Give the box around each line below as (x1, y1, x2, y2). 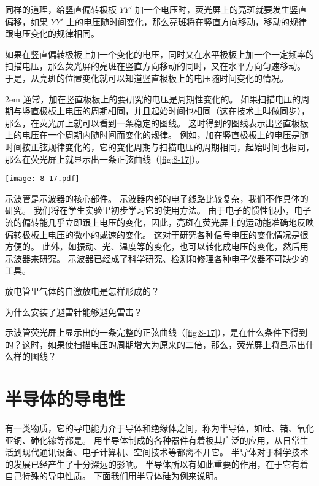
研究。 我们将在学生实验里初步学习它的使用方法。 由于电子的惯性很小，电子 (5, 204, 312, 217)
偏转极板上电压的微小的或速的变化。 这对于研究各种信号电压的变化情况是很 (5, 228, 309, 241)
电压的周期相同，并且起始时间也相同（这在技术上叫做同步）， (64, 104, 310, 117)
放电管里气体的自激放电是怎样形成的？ (5, 284, 159, 297)
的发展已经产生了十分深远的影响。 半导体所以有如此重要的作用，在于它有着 (5, 457, 309, 470)
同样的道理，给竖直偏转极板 (5, 3, 117, 15)
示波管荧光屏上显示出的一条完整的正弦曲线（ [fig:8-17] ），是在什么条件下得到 (5, 326, 308, 339)
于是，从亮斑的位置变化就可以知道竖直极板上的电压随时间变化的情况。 (5, 71, 288, 84)
